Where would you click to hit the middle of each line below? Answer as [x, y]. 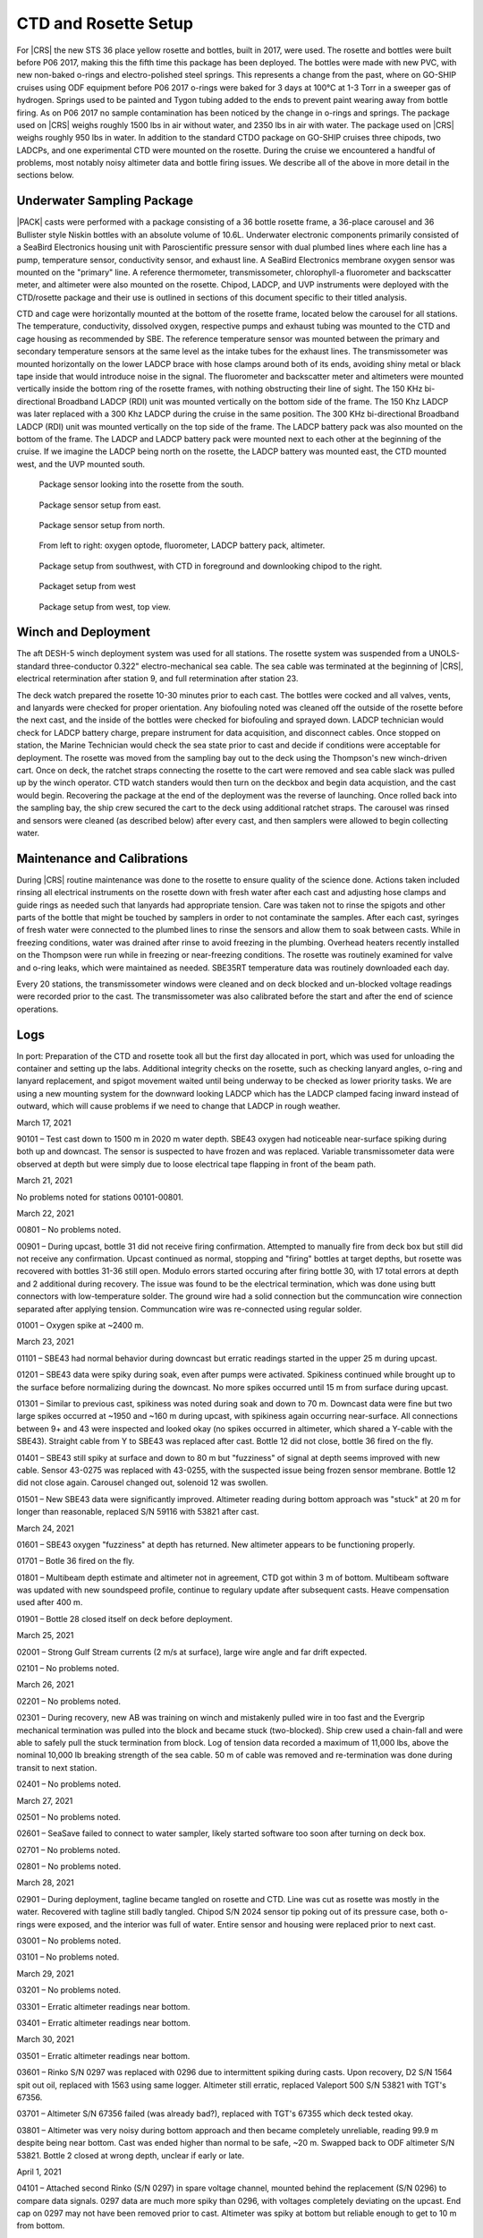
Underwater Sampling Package [105, 201]
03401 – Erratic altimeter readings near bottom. [104, 2023]
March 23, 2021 [46, 1342]
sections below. [46, 175]
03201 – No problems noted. [68, 1990]
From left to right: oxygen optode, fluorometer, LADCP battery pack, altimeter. [182, 545]
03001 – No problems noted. [69, 1941]
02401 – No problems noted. [69, 1784]
